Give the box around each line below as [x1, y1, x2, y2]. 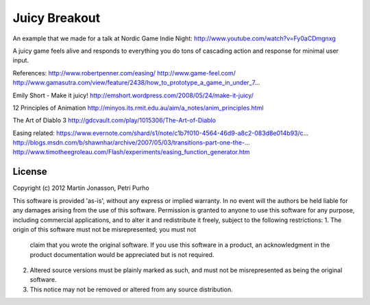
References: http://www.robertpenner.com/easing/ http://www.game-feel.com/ [12, 69, 236, 77]
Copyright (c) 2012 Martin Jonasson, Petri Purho [12, 184, 150, 192]
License [12, 166, 47, 178]
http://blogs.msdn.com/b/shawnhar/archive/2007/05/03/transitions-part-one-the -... [12, 138, 250, 147]
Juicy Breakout [12, 10, 101, 25]
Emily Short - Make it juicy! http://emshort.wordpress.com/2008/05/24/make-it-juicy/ [12, 91, 254, 99]
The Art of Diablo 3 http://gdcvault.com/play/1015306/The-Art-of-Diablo [12, 117, 216, 125]
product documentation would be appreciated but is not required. [29, 250, 214, 258]
